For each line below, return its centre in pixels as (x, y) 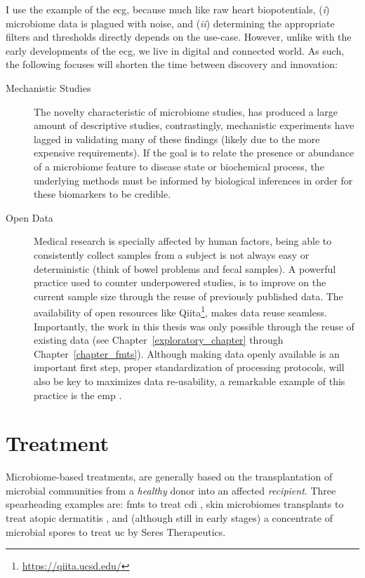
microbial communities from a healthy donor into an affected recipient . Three (171, 490)
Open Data (29, 217)
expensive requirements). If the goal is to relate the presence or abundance (194, 153)
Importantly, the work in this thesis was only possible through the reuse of (194, 326)
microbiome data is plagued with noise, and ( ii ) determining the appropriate (170, 23)
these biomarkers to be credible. (102, 194)
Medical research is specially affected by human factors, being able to (183, 241)
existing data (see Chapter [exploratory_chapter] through (159, 340)
